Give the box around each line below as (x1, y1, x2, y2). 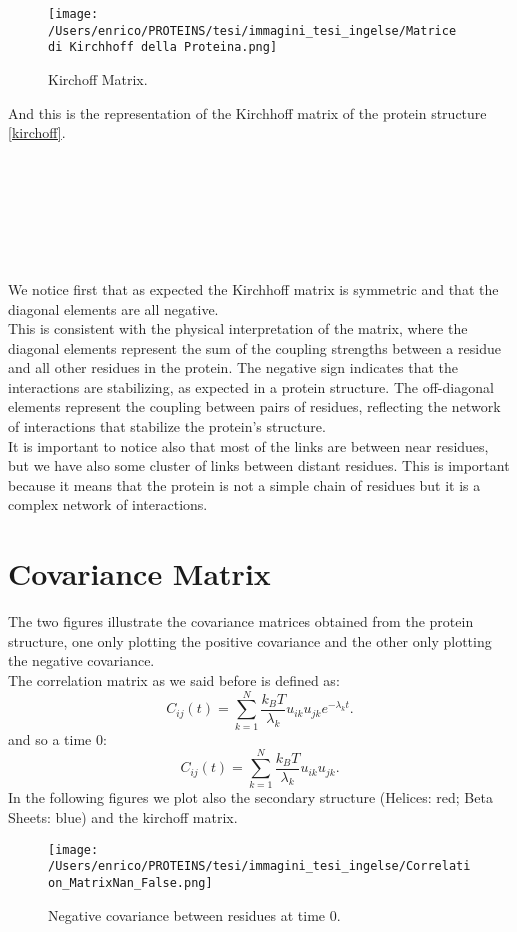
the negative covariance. (8, 650, 155, 671)
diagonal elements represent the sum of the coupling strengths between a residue (8, 337, 501, 358)
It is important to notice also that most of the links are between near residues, (8, 435, 489, 456)
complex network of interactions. (8, 494, 208, 515)
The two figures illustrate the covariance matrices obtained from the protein (8, 611, 474, 632)
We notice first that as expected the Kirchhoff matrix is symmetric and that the (8, 278, 499, 299)
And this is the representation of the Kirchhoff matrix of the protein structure (8, 102, 487, 123)
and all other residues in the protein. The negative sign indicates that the (8, 357, 458, 378)
